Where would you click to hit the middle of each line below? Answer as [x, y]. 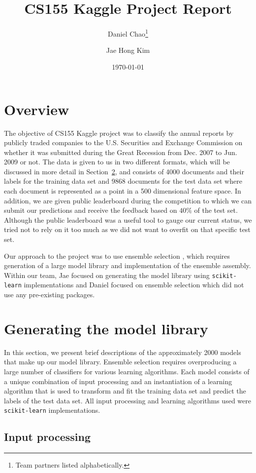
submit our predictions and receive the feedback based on [91, 210]
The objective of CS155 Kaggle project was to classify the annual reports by [119, 133]
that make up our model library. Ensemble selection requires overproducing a [120, 362]
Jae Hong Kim [128, 50]
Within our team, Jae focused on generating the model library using [107, 275]
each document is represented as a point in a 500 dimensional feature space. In [123, 191]
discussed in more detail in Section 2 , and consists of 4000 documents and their [124, 171]
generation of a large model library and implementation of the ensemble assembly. [128, 265]
